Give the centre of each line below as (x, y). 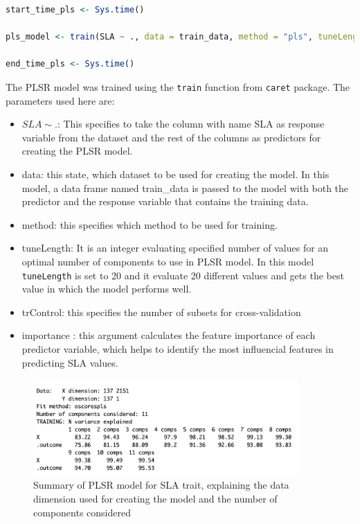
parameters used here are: (60, 100)
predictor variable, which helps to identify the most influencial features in (178, 349)
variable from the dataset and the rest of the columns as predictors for (171, 137)
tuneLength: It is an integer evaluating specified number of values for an (175, 248)
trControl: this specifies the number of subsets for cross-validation (161, 312)
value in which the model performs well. (107, 289)
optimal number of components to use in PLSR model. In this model (168, 261)
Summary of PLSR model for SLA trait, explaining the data (161, 485)
